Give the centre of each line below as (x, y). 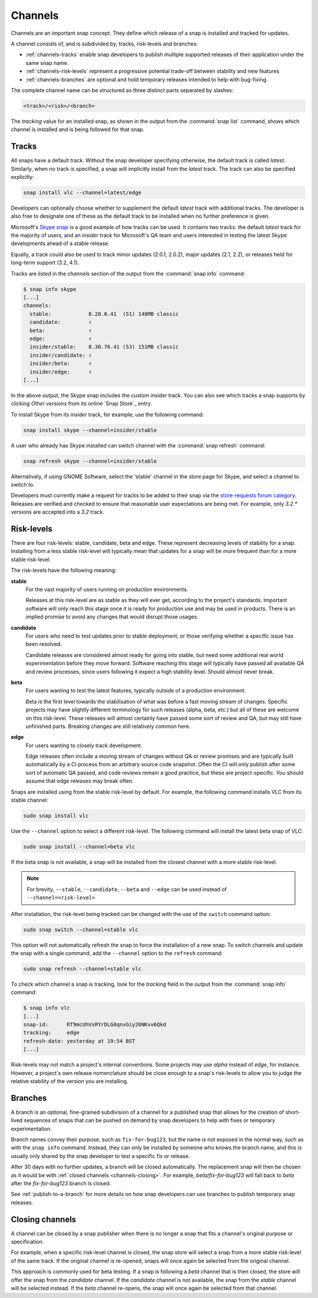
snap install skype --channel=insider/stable (90, 430)
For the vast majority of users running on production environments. (107, 590)
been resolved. (44, 644)
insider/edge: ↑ (61, 372)
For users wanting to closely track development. (84, 745)
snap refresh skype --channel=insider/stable (90, 461)
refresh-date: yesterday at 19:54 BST (79, 1041)
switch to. (23, 485)
